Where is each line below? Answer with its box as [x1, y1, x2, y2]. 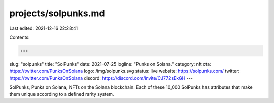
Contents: [9, 34, 30, 40]
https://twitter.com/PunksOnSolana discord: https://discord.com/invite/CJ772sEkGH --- [9, 75, 193, 81]
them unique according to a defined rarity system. [9, 91, 114, 97]
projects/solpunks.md [9, 8, 105, 19]
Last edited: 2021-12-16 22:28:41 [9, 25, 78, 31]
